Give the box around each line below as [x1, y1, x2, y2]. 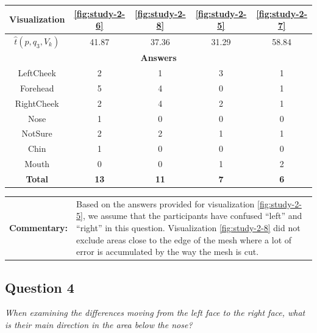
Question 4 [5, 277, 74, 296]
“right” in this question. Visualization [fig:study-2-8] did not [76, 221, 301, 234]
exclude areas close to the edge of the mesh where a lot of [76, 233, 292, 246]
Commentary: [9, 221, 68, 234]
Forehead [20, 81, 54, 94]
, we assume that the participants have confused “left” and [82, 209, 302, 222]
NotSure [21, 127, 52, 140]
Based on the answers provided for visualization [76, 197, 255, 210]
